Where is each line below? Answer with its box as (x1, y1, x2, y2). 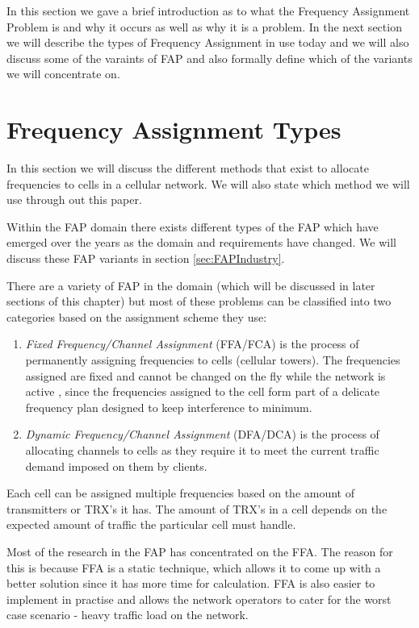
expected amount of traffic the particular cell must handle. (6, 516, 296, 533)
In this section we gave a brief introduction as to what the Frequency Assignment (6, 2, 410, 19)
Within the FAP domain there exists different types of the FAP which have (6, 218, 379, 235)
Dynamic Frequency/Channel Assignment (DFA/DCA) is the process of (25, 426, 379, 443)
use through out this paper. (6, 191, 142, 208)
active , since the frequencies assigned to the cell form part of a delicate (25, 383, 380, 400)
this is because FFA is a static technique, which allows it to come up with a (6, 559, 381, 576)
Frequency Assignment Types (6, 113, 341, 146)
